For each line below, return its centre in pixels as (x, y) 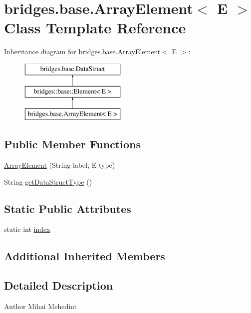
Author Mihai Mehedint (40, 306)
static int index (27, 229)
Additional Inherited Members (85, 256)
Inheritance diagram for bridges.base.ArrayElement (82, 52)
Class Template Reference (95, 28)
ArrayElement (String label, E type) (60, 165)
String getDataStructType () (48, 181)
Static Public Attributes (68, 208)
